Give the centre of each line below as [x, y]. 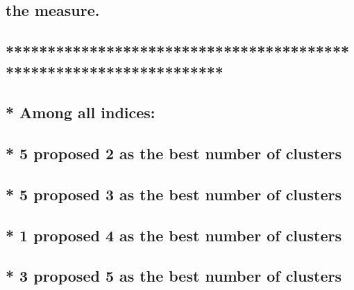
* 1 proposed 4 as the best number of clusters [174, 235]
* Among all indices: [81, 112]
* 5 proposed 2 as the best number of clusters [174, 153]
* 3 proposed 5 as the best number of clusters [174, 276]
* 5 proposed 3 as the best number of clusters [174, 194]
